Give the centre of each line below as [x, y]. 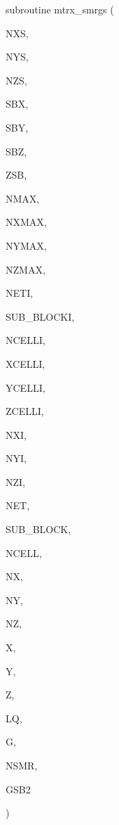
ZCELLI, [25, 411]
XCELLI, [26, 363]
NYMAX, [26, 245]
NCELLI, [26, 340]
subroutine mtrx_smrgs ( [60, 9]
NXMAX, [26, 222]
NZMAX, [26, 269]
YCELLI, [26, 387]
